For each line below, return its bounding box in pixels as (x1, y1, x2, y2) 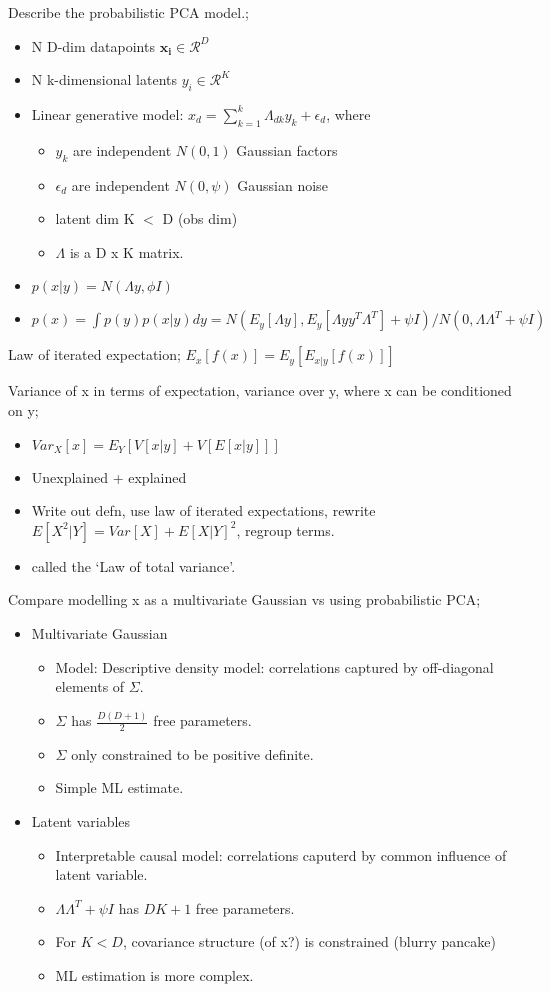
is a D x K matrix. (69, 241, 184, 262)
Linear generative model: (31, 103, 184, 124)
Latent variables (31, 811, 131, 832)
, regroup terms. (236, 519, 335, 540)
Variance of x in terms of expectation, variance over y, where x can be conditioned (8, 380, 512, 401)
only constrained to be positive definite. (71, 743, 314, 764)
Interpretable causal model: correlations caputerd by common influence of (55, 844, 507, 865)
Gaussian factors (236, 139, 338, 160)
